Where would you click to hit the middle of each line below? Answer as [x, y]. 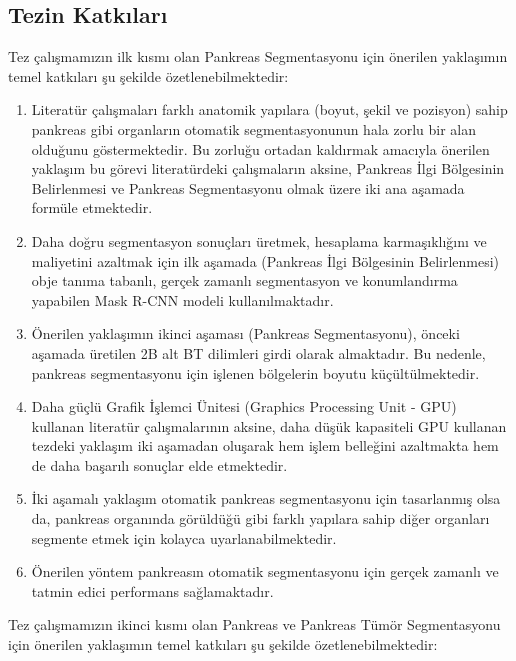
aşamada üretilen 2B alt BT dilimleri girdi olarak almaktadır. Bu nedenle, [258, 352]
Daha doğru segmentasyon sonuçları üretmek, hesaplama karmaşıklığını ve [259, 240]
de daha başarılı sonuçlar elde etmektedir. [159, 464]
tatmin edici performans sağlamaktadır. [152, 590]
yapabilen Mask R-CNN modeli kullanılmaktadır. [182, 299]
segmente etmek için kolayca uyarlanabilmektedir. [184, 537]
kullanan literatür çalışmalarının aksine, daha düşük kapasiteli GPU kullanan [269, 425]
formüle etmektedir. [92, 207]
